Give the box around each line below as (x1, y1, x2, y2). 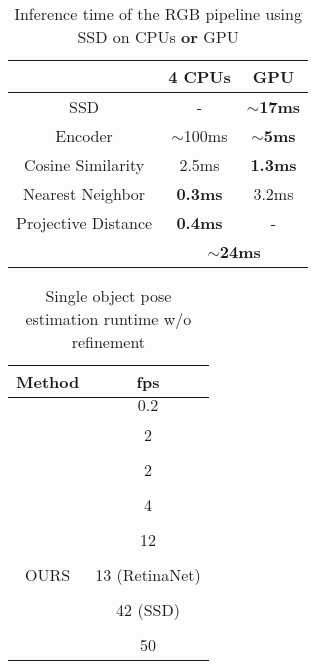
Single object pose (45, 284, 172, 307)
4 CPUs (168, 65, 231, 88)
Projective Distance (16, 211, 153, 234)
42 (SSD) (116, 598, 180, 621)
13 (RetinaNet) (95, 563, 201, 586)
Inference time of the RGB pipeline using (14, 2, 302, 25)
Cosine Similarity (23, 153, 145, 176)
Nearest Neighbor (23, 182, 146, 205)
